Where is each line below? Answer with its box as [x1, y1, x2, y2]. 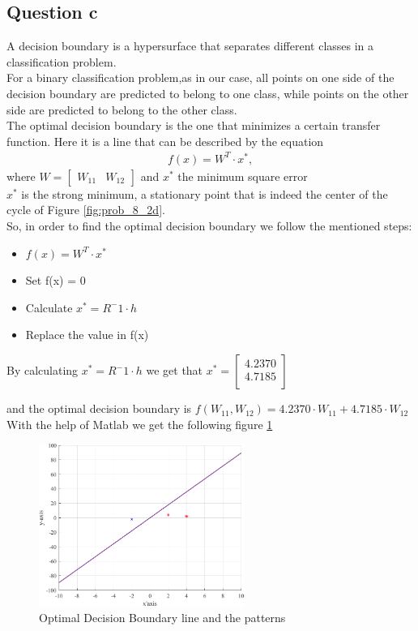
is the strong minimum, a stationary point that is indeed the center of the [21, 185, 388, 202]
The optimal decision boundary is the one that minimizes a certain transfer [6, 117, 381, 134]
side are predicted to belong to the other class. [6, 101, 237, 118]
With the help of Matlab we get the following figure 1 [6, 415, 273, 432]
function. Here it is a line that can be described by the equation [6, 132, 324, 149]
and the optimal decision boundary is [6, 400, 192, 417]
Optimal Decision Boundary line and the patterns [39, 609, 286, 626]
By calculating [6, 362, 79, 379]
